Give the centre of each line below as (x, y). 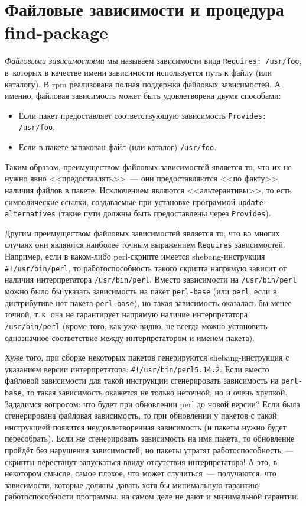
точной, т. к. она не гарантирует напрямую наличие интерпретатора (126, 314)
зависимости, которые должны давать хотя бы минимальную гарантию (132, 484)
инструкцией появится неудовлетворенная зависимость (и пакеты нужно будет (146, 426)
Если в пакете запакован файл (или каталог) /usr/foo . (118, 147)
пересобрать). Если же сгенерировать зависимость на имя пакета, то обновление (150, 438)
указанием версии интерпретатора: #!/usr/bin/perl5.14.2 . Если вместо (137, 369)
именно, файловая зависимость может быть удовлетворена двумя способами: (143, 95)
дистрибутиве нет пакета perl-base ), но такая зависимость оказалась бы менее (148, 302)
